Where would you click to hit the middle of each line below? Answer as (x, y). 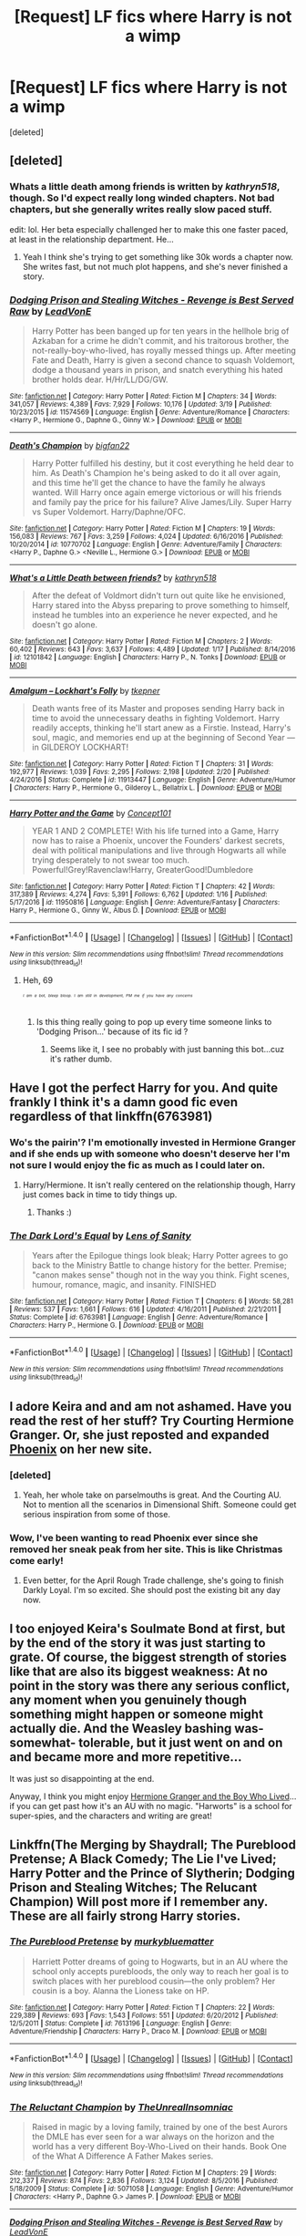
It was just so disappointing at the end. (82, 1779)
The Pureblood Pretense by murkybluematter (112, 1941)
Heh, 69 (37, 980)
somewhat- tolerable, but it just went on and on (146, 1742)
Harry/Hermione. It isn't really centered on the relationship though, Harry (159, 1185)
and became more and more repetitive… (126, 1757)
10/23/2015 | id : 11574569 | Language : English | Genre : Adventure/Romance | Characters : (149, 412)
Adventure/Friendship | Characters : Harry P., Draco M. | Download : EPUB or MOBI (138, 2031)
